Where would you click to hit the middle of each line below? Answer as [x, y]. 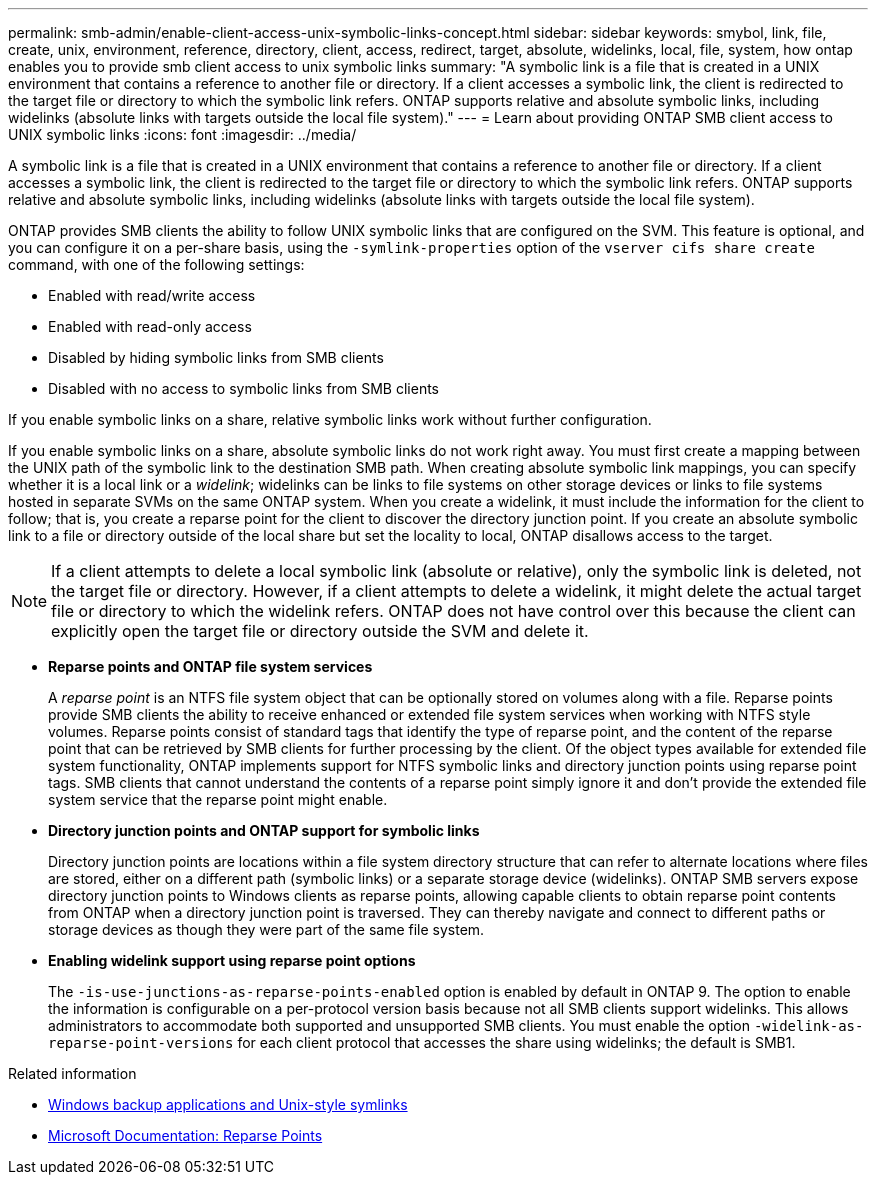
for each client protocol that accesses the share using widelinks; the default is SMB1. [516, 1042]
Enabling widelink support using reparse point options [232, 960]
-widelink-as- [808, 1026]
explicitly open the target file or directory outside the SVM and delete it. [320, 631]
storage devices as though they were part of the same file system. [266, 929]
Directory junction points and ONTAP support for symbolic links [264, 830]
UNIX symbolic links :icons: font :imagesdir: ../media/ [182, 134]
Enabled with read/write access [152, 295]
